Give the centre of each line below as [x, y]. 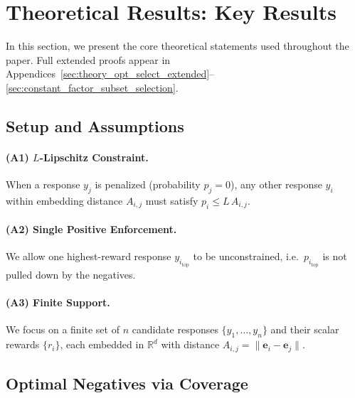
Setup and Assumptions [95, 125]
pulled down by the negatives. [71, 274]
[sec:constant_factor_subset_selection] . [92, 87]
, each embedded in [102, 344]
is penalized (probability [148, 184]
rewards [23, 344]
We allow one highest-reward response [89, 256]
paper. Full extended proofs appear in [88, 59]
